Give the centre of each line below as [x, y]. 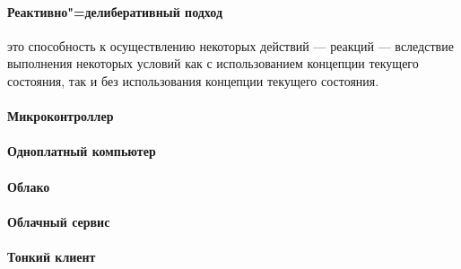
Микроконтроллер [61, 116]
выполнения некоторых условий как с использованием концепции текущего [213, 63]
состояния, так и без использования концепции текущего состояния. [193, 80]
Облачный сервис [59, 221]
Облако [29, 186]
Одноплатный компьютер [82, 151]
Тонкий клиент [52, 256]
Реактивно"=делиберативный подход [115, 11]
